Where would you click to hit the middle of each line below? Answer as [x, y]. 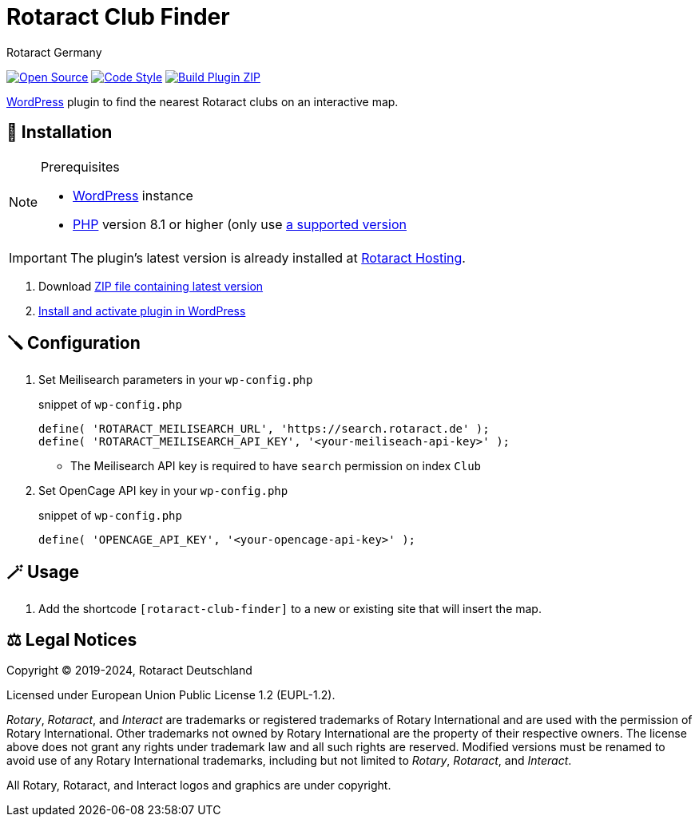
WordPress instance [133, 195]
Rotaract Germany [54, 52]
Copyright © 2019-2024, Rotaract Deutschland [129, 671]
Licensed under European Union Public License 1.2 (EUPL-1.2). [171, 695]
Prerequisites [80, 166]
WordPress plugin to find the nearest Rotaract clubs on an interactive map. [203, 101]
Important [38, 257]
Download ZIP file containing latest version [151, 286]
